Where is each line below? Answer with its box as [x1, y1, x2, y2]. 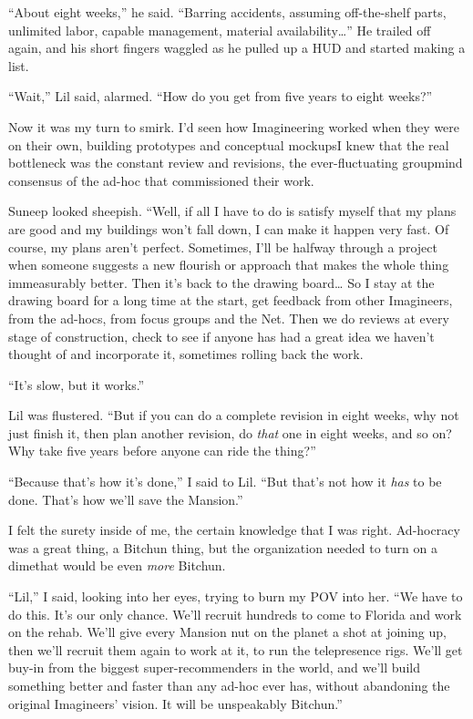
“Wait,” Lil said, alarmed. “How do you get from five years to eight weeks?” [8, 87, 433, 106]
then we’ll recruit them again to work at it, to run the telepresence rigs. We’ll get [8, 640, 463, 659]
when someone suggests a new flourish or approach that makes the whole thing [8, 255, 449, 274]
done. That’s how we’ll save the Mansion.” [8, 489, 243, 508]
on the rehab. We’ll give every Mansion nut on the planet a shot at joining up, [8, 622, 447, 642]
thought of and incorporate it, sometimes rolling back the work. [8, 344, 364, 364]
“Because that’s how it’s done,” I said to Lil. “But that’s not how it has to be [8, 472, 442, 491]
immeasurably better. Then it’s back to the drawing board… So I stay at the [8, 272, 435, 292]
